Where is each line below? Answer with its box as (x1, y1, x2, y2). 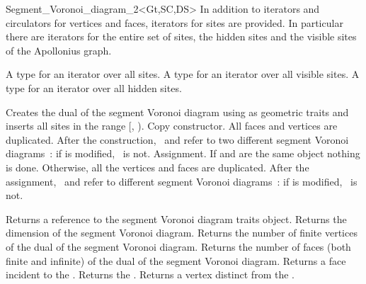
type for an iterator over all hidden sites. (6, 80, 182, 95)
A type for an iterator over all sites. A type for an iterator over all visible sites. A (6, 67, 360, 81)
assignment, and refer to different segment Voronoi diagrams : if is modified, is (6, 174, 358, 188)
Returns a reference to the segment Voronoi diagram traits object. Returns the (6, 211, 347, 226)
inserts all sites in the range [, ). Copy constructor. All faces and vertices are (6, 118, 338, 133)
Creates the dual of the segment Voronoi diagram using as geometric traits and (6, 104, 349, 119)
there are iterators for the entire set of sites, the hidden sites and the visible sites (6, 29, 357, 44)
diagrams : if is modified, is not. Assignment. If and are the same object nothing (6, 146, 360, 161)
